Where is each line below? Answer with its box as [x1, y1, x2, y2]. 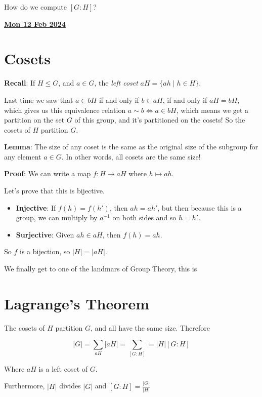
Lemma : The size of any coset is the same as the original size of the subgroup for [4, 141, 258, 152]
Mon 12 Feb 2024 [4, 18, 66, 29]
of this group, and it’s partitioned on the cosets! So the [74, 114, 245, 125]
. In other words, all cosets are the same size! [61, 151, 201, 162]
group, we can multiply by [16, 212, 98, 223]
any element [4, 151, 41, 162]
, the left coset [94, 77, 138, 88]
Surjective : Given [16, 229, 74, 240]
